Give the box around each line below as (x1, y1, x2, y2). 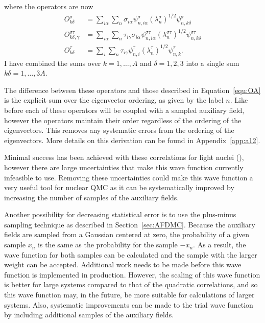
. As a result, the (193, 239, 246, 250)
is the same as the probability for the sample (38, 239, 178, 250)
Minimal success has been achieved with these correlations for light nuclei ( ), (4, 152, 244, 163)
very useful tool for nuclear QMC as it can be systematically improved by (4, 182, 234, 193)
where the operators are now (4, 1, 93, 11)
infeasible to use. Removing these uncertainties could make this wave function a (4, 172, 253, 182)
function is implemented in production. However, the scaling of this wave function (4, 269, 260, 280)
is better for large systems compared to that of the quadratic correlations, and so (4, 279, 258, 290)
